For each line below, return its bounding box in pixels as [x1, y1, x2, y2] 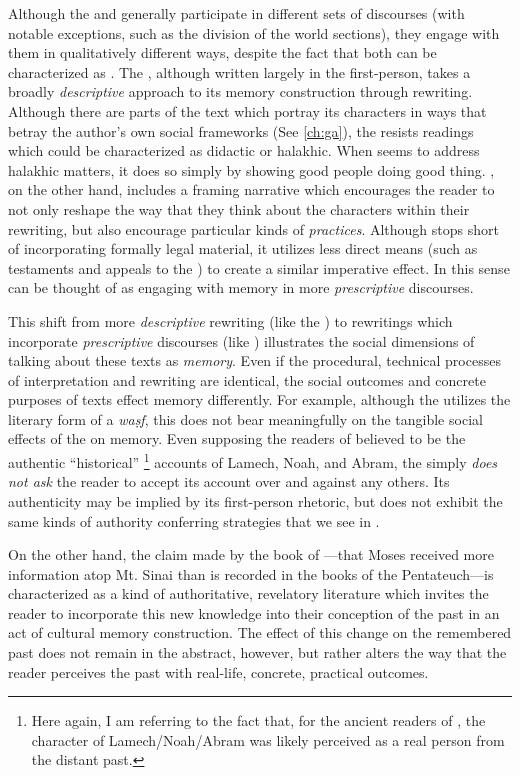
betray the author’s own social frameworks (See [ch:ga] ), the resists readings [8, 120, 474, 141]
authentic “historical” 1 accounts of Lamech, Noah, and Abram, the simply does [8, 449, 498, 472]
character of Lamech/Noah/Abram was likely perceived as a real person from [31, 729, 505, 750]
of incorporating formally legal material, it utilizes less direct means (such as [8, 238, 478, 259]
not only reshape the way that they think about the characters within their [8, 198, 470, 219]
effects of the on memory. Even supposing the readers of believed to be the [8, 428, 466, 449]
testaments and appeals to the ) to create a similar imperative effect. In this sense [8, 257, 510, 278]
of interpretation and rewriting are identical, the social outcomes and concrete [8, 369, 486, 390]
